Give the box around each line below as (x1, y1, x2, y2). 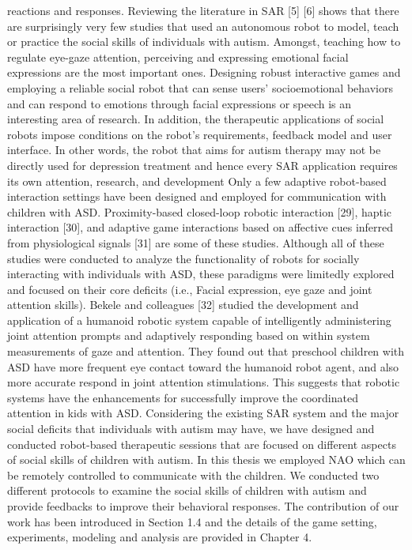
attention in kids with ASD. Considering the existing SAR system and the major (7, 405, 399, 421)
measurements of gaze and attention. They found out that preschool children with (7, 343, 405, 360)
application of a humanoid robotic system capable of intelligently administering (7, 311, 391, 328)
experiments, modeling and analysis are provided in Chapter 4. (7, 529, 312, 545)
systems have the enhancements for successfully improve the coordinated (7, 389, 358, 405)
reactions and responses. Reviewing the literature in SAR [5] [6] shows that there (7, 2, 399, 18)
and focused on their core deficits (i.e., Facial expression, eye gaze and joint (7, 281, 372, 297)
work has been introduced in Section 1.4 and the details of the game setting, (7, 513, 377, 529)
